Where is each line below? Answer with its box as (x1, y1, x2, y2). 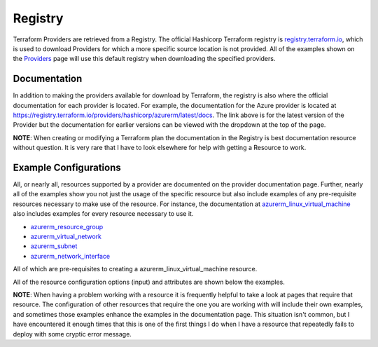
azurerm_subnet (30, 242, 78, 250)
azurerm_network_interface (30, 252, 111, 260)
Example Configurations (13, 162, 122, 173)
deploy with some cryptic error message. (13, 329, 132, 338)
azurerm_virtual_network (30, 232, 101, 241)
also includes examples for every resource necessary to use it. (13, 210, 194, 218)
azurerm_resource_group (30, 222, 104, 231)
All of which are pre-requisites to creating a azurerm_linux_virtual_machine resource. (13, 265, 258, 273)
